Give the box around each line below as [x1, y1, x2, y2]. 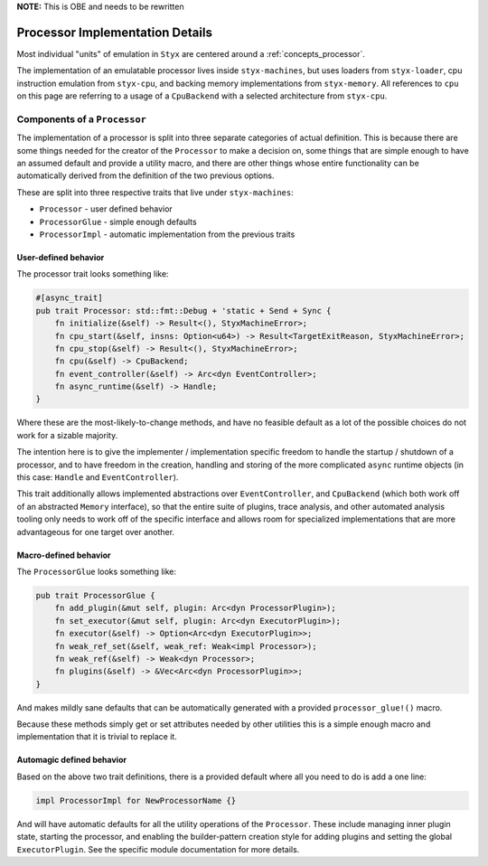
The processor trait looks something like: [16, 268, 169, 279]
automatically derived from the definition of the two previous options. [16, 170, 275, 181]
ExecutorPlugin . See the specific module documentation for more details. [16, 843, 300, 854]
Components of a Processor [16, 113, 146, 126]
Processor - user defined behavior [39, 203, 174, 214]
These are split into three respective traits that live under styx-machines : [16, 186, 294, 198]
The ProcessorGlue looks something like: [16, 566, 176, 577]
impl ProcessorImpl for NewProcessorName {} [35, 795, 237, 805]
